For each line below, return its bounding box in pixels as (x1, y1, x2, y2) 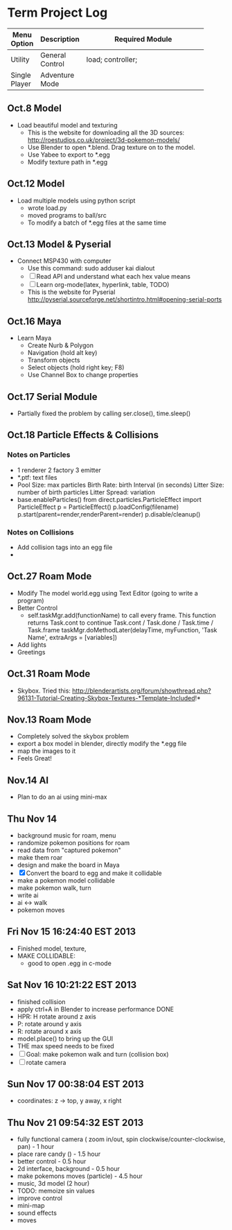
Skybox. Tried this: (17, 686, 71, 695)
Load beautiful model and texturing (17, 121, 118, 129)
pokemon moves (17, 906, 65, 915)
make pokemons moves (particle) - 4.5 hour (17, 1172, 143, 1180)
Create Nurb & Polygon (27, 341, 93, 349)
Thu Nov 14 (7, 813, 57, 824)
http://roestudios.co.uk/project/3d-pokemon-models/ (27, 135, 180, 144)
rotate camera (26, 1058, 66, 1066)
